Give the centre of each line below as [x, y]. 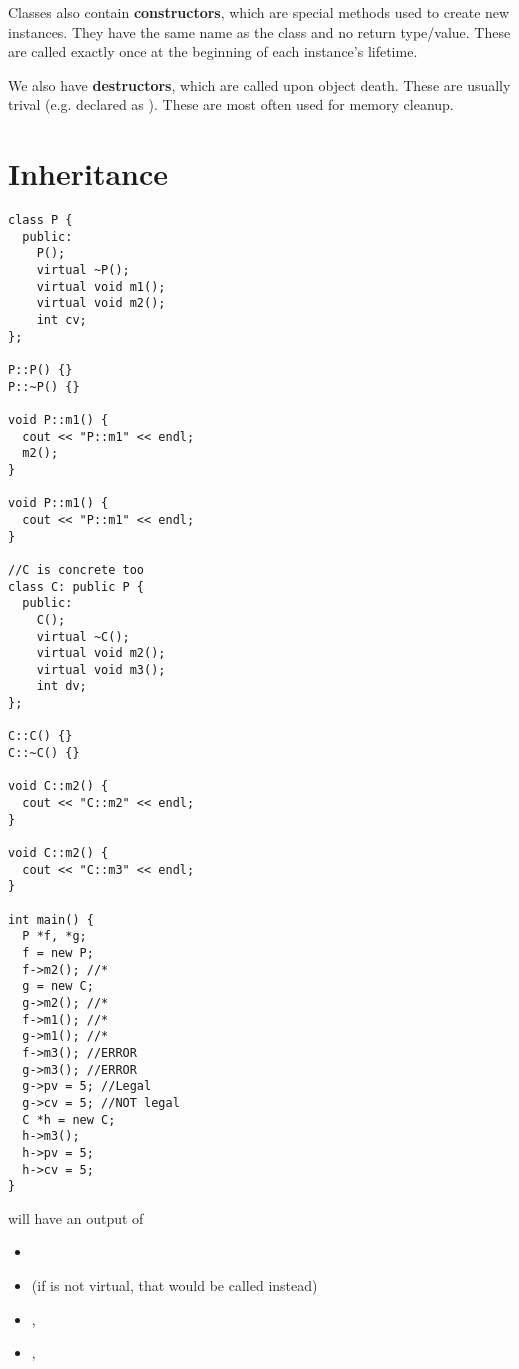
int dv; [61, 686]
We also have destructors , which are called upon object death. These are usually [259, 84]
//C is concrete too [76, 569]
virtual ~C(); [83, 636]
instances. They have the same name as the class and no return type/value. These [259, 31]
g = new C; [58, 986]
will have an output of [76, 1217]
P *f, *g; [54, 936]
